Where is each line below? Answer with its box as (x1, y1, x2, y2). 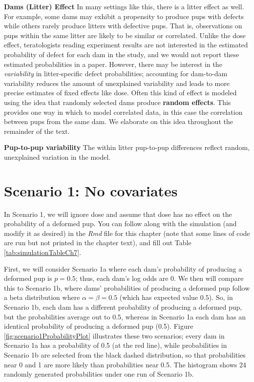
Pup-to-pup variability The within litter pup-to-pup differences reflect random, (4, 142, 250, 152)
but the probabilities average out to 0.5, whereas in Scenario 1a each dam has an (4, 311, 246, 321)
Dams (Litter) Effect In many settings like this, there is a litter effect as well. (4, 1, 244, 11)
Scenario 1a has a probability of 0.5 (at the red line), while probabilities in (4, 340, 227, 350)
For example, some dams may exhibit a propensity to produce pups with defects (4, 11, 244, 21)
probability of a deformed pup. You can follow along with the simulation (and (4, 218, 237, 229)
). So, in (209, 292, 233, 302)
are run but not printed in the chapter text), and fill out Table (4, 237, 191, 248)
